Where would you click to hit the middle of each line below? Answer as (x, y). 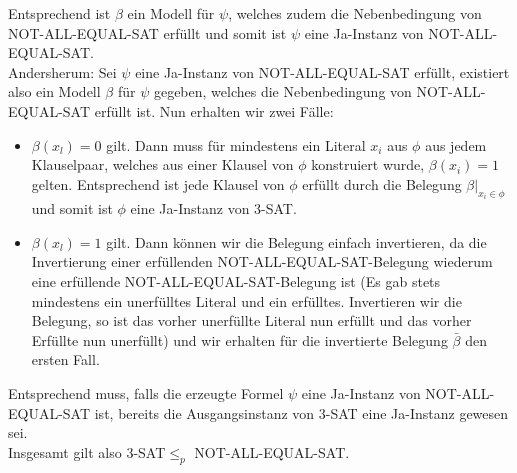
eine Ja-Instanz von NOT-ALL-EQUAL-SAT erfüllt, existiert (322, 71)
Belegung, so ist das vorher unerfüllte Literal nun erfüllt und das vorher (251, 320)
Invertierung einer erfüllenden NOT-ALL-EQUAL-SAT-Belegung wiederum (262, 261)
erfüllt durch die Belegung (382, 183)
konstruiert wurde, (368, 164)
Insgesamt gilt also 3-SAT (87, 451)
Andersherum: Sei (62, 71)
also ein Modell (54, 91)
